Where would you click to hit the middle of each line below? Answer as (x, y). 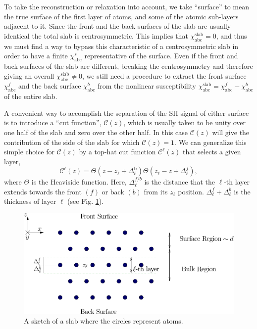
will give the (231, 132)
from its (156, 191)
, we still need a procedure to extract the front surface (164, 75)
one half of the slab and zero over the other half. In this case (96, 132)
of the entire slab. (31, 96)
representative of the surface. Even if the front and (161, 56)
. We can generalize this (210, 142)
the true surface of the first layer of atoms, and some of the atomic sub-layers (121, 16)
